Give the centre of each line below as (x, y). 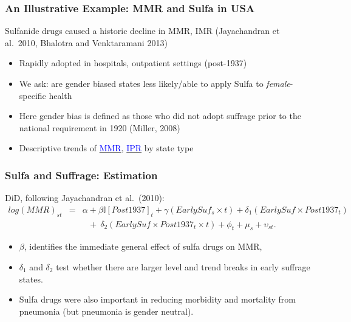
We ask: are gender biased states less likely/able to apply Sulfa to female (155, 83)
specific (32, 95)
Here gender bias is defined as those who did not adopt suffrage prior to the (160, 116)
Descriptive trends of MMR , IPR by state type (106, 148)
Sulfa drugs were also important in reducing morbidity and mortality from (157, 299)
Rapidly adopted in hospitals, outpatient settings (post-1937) (133, 63)
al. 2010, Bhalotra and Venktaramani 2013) (86, 42)
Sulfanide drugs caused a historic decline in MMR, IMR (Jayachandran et (142, 31)
